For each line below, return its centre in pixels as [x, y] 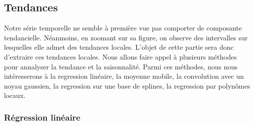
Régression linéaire [42, 117]
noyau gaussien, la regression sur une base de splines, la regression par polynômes [127, 85]
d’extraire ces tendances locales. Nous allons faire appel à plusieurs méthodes [121, 56]
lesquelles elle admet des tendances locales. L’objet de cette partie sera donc [119, 47]
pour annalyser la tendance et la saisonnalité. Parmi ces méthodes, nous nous [121, 66]
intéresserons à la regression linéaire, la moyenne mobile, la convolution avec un [124, 76]
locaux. [15, 95]
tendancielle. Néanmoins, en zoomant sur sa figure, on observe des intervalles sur [126, 37]
